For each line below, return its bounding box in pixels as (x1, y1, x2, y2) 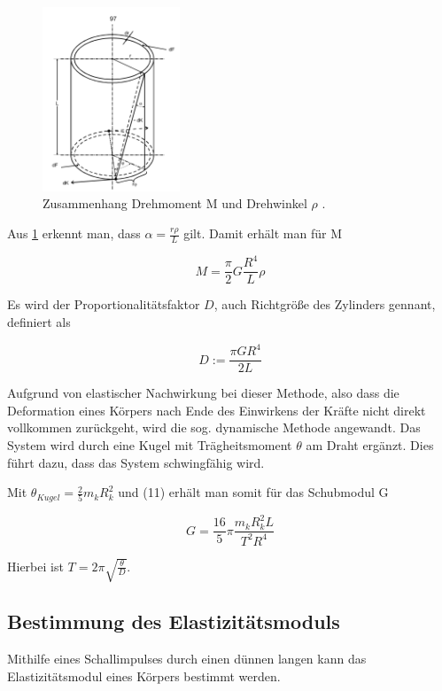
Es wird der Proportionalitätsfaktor (7, 295, 200, 314)
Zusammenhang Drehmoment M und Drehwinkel (43, 194, 307, 213)
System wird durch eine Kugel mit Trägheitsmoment (7, 435, 292, 454)
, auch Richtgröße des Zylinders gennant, (213, 295, 436, 314)
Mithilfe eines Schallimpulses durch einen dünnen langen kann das (7, 648, 367, 667)
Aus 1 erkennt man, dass (7, 224, 141, 243)
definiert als (7, 313, 71, 331)
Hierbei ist (7, 556, 64, 575)
